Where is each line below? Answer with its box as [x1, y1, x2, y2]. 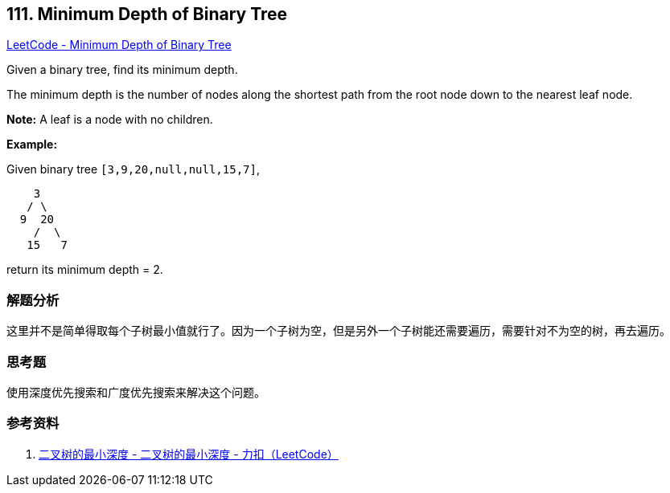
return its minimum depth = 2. [6, 263, 163, 277]
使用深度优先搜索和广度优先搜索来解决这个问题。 [6, 385, 265, 399]
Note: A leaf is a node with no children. [6, 112, 213, 127]
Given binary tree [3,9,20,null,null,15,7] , [6, 162, 260, 177]
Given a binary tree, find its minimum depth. [6, 63, 238, 77]
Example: [6, 137, 58, 152]
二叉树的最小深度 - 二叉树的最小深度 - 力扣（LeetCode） [39, 446, 339, 461]
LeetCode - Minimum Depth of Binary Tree [6, 38, 232, 52]
